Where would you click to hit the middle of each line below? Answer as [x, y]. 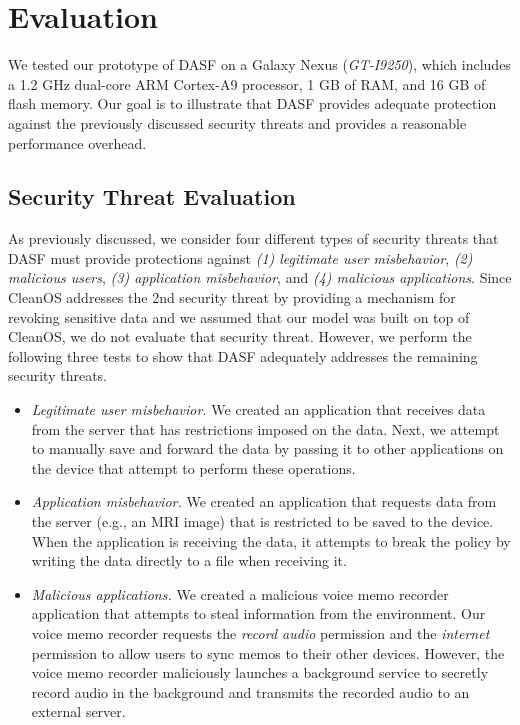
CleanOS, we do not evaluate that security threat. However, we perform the [240, 336]
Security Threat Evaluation [152, 196]
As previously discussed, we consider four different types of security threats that [253, 238]
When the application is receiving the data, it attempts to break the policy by [271, 540]
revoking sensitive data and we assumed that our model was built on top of [239, 316]
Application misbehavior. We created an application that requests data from [264, 501]
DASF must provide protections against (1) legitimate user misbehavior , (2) [240, 257]
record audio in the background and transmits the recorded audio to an [250, 691]
